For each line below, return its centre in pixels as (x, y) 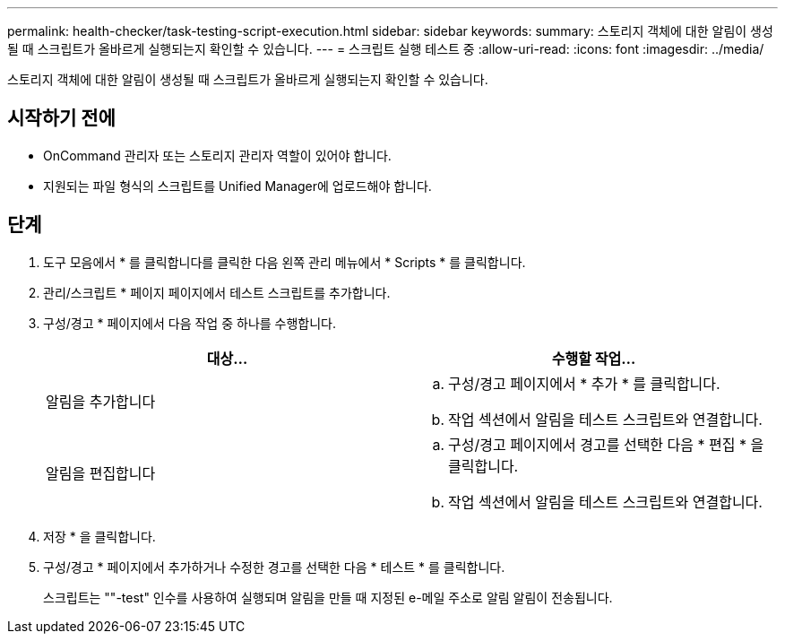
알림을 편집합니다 (101, 473)
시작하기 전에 (61, 118)
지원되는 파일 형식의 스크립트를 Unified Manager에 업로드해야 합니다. (237, 186)
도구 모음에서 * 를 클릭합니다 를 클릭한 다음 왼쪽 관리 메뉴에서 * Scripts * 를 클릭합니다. (285, 262)
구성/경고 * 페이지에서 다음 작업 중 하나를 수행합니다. (190, 323)
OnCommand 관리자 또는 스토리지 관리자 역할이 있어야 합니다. (217, 155)
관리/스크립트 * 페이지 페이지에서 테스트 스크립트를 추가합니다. (217, 292)
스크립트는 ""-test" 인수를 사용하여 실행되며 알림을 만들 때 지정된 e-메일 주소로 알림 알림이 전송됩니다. (328, 597)
